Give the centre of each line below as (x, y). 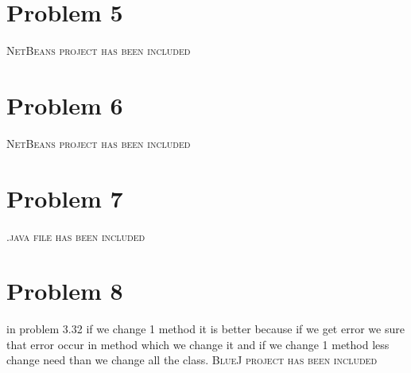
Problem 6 (65, 105)
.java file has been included (76, 236)
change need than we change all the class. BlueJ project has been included (192, 360)
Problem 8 (65, 291)
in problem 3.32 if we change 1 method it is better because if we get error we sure (205, 329)
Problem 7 (65, 198)
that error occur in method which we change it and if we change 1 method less (198, 344)
